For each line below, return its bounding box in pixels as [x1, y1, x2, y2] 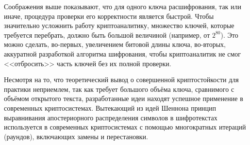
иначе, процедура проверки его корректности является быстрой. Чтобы [4, 11, 214, 21]
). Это [220, 29, 238, 40]
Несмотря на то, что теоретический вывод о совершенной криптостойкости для [4, 74, 239, 85]
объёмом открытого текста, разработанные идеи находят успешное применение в [4, 93, 243, 103]
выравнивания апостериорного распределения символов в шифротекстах [4, 112, 217, 122]
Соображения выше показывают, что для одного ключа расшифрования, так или [4, 1, 242, 11]
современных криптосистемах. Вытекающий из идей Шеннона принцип [4, 102, 217, 113]
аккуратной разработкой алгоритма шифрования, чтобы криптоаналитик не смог [4, 48, 241, 58]
